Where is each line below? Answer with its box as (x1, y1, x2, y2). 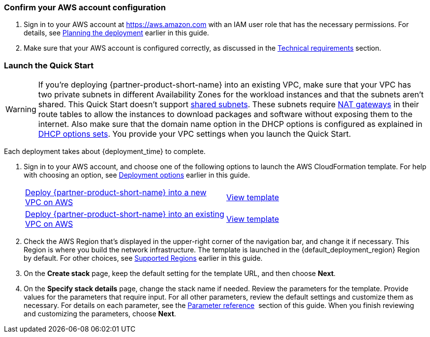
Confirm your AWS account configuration (4, 2, 166, 12)
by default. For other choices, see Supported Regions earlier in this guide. (24, 254, 263, 263)
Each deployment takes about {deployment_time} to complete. (4, 147, 206, 156)
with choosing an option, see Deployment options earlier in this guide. (24, 171, 250, 180)
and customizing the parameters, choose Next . (24, 309, 176, 318)
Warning (5, 104, 36, 115)
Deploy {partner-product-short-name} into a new (25, 187, 207, 198)
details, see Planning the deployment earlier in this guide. (24, 29, 209, 37)
